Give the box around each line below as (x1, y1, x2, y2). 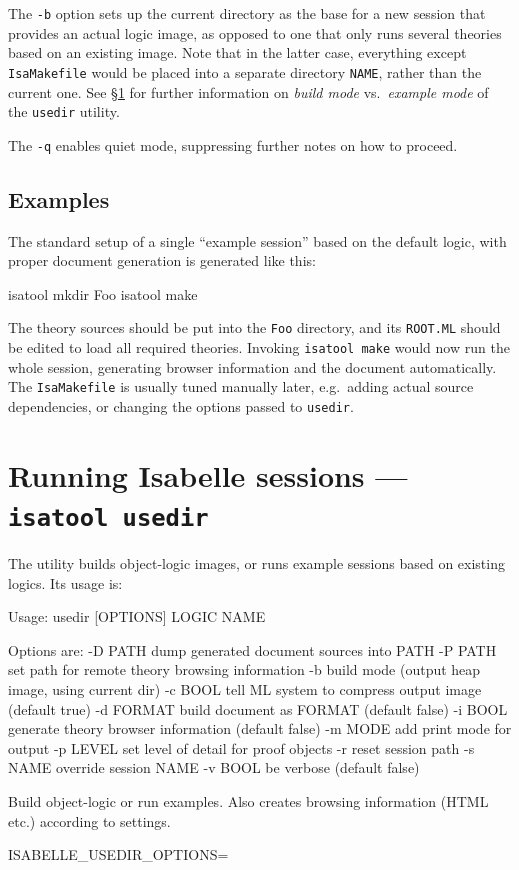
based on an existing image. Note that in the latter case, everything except (8, 42, 467, 63)
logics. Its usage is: (8, 572, 123, 593)
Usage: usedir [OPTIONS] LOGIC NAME (8, 606, 266, 627)
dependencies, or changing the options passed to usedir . (8, 395, 354, 416)
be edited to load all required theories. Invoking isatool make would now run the (8, 337, 510, 358)
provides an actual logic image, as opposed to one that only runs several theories (8, 22, 502, 43)
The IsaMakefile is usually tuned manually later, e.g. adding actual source (8, 376, 474, 397)
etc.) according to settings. (8, 810, 171, 831)
